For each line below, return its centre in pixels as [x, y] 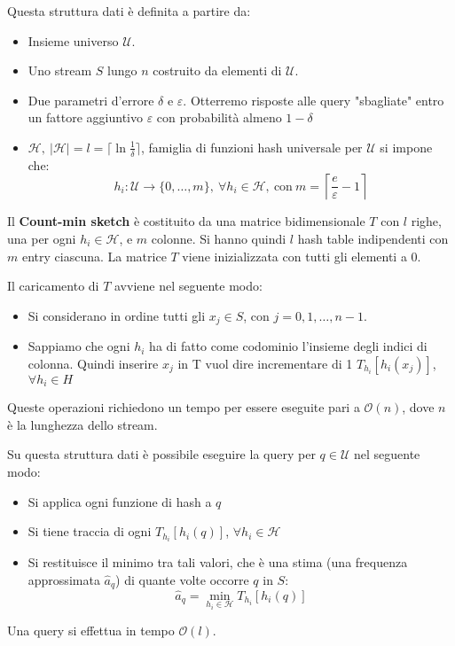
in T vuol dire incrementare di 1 [265, 363]
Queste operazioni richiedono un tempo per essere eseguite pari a [184, 407]
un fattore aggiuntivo [85, 117]
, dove [418, 407]
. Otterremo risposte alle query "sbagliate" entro [314, 100]
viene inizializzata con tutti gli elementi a [294, 256]
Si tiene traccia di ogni [90, 531]
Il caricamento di [53, 286]
